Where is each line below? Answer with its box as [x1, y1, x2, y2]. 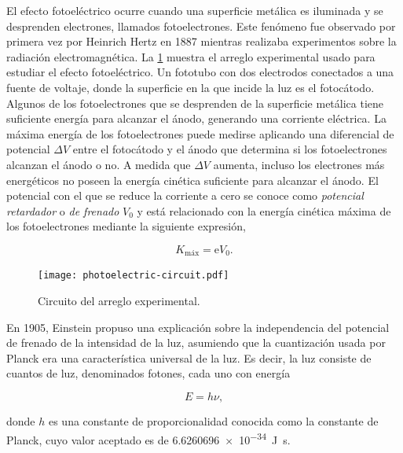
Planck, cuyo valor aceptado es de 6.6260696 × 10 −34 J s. [6, 429, 291, 447]
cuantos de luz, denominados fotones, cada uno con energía [6, 365, 291, 381]
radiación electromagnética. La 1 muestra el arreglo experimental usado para [6, 48, 376, 64]
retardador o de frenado [6, 202, 119, 219]
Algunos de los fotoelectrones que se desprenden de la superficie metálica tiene [6, 94, 384, 111]
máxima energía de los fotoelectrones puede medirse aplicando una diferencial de [6, 125, 394, 142]
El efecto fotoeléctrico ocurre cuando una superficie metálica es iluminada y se [6, 2, 383, 18]
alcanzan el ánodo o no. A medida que [6, 156, 191, 172]
